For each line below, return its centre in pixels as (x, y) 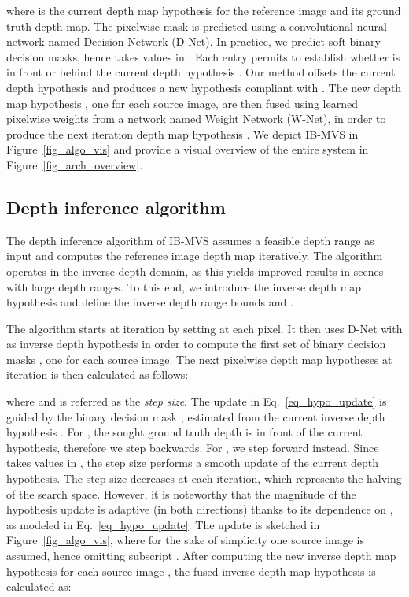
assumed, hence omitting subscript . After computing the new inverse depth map (201, 556)
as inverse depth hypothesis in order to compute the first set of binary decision (196, 344)
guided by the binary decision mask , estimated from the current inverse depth (196, 416)
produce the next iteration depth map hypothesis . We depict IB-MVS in (182, 133)
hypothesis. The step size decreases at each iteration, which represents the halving (204, 478)
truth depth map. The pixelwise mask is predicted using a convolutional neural (197, 26)
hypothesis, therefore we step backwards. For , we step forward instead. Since (193, 447)
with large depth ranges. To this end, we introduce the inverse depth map (184, 286)
